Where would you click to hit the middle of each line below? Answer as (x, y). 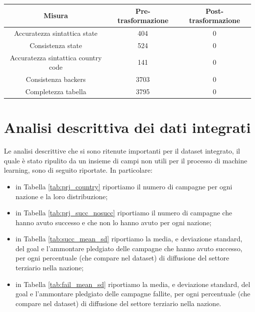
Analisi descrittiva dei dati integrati (127, 127)
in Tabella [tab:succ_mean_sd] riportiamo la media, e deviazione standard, (129, 239)
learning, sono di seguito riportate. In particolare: (78, 170)
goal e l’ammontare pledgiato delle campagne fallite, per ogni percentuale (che (133, 294)
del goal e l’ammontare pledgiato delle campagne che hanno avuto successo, (129, 248)
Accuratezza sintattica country (56, 57)
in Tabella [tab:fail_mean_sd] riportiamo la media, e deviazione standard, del (133, 284)
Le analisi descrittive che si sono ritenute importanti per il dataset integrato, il (122, 151)
